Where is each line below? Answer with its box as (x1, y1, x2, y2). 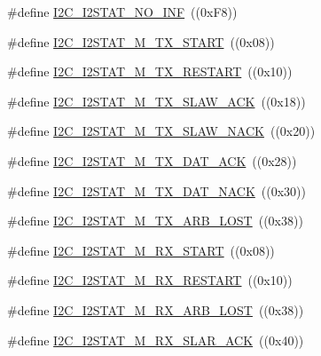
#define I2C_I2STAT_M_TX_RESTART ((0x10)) (7, 62, 293, 81)
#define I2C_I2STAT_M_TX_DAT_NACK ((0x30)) (7, 181, 306, 200)
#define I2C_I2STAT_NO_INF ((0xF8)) (7, 3, 238, 20)
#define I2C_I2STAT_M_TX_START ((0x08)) (7, 32, 275, 51)
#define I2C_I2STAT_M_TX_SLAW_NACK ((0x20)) (7, 122, 316, 140)
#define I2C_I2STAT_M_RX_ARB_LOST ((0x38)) (7, 300, 304, 319)
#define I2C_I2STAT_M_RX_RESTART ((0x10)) (7, 271, 293, 289)
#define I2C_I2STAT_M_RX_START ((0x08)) (7, 241, 275, 259)
